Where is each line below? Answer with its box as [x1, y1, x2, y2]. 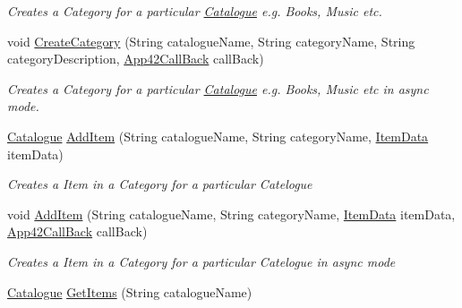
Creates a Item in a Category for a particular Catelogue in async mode [7, 252, 396, 270]
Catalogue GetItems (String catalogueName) [7, 282, 252, 301]
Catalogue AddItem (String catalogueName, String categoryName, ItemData [7, 126, 429, 145]
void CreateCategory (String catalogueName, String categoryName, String [7, 31, 415, 50]
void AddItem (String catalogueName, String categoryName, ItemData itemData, [7, 204, 456, 223]
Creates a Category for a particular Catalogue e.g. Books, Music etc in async [7, 79, 429, 98]
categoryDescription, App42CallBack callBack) [7, 49, 264, 68]
